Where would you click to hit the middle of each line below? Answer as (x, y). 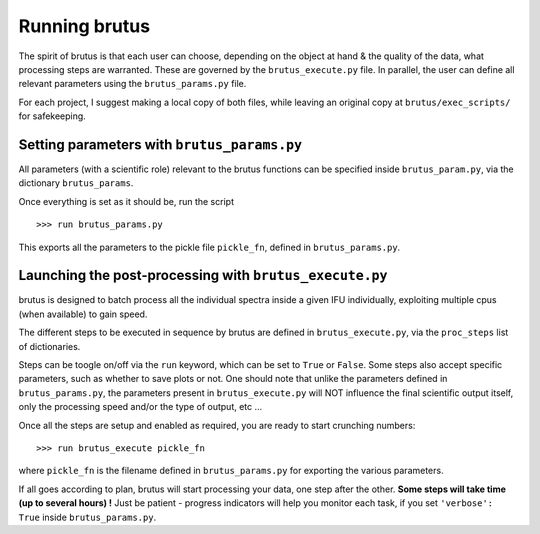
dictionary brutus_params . (76, 183)
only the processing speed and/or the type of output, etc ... (140, 407)
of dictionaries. (49, 346)
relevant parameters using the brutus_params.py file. (132, 84)
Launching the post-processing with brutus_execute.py (203, 275)
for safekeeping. (52, 116)
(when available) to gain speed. (83, 314)
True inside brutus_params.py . (87, 517)
